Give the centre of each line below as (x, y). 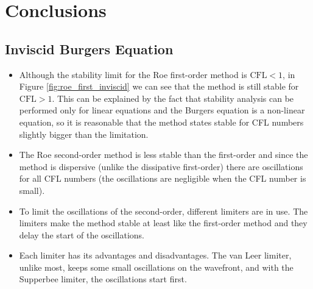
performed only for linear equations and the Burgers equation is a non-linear (162, 110)
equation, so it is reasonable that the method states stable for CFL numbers (161, 122)
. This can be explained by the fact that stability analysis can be (173, 98)
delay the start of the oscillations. (82, 234)
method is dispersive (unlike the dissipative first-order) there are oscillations (161, 166)
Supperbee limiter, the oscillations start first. (103, 279)
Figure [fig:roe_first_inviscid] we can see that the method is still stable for (159, 86)
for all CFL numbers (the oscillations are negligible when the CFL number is (163, 178)
